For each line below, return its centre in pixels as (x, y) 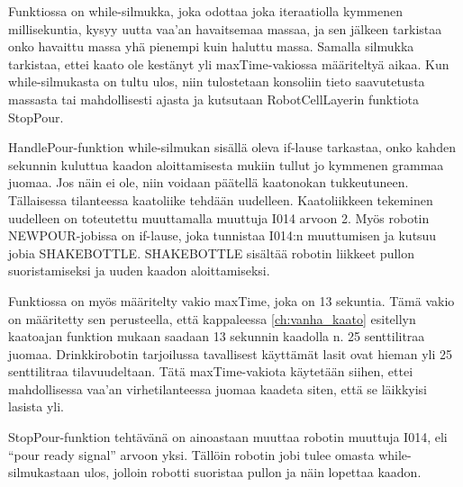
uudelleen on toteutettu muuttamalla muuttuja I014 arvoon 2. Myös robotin (219, 217)
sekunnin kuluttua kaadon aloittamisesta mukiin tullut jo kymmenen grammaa (226, 164)
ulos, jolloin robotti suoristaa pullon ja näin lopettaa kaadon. (253, 472)
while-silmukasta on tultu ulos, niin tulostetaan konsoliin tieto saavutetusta (217, 81)
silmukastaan (44, 472)
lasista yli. (36, 406)
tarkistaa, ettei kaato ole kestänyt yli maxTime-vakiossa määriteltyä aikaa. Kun (229, 63)
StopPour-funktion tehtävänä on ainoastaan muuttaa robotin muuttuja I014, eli (228, 437)
